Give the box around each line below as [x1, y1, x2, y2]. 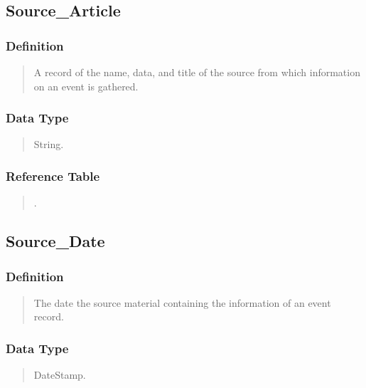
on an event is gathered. [33, 78, 139, 93]
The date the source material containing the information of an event [33, 295, 331, 310]
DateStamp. [33, 367, 86, 382]
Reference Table [6, 167, 100, 184]
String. [33, 137, 64, 152]
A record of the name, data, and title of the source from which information [33, 65, 360, 79]
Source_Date [6, 230, 105, 252]
